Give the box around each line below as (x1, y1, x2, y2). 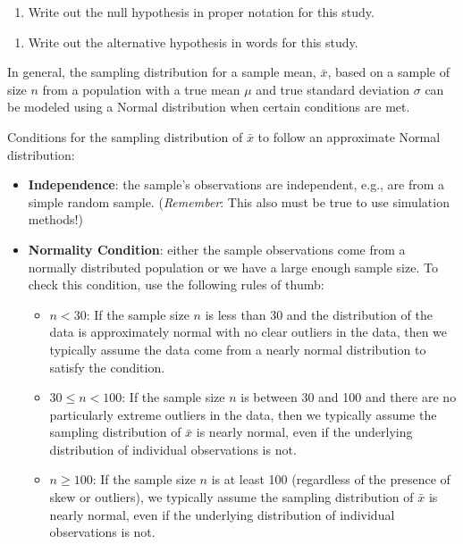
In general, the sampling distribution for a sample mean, (7, 63, 316, 81)
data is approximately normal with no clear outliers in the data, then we (49, 322, 448, 341)
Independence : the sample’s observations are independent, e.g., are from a (28, 175, 445, 194)
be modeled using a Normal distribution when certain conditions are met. (7, 97, 410, 116)
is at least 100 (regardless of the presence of (211, 470, 450, 489)
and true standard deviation (256, 80, 410, 98)
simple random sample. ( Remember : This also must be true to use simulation (28, 192, 450, 211)
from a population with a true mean (42, 80, 240, 98)
